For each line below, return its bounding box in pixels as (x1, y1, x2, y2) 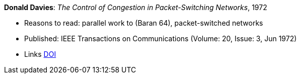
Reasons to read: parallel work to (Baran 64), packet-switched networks (24, 19, 263, 27)
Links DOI (24, 50, 56, 58)
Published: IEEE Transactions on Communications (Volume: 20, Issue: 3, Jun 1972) (24, 34, 297, 43)
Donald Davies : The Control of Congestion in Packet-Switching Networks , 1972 (4, 3, 267, 12)
